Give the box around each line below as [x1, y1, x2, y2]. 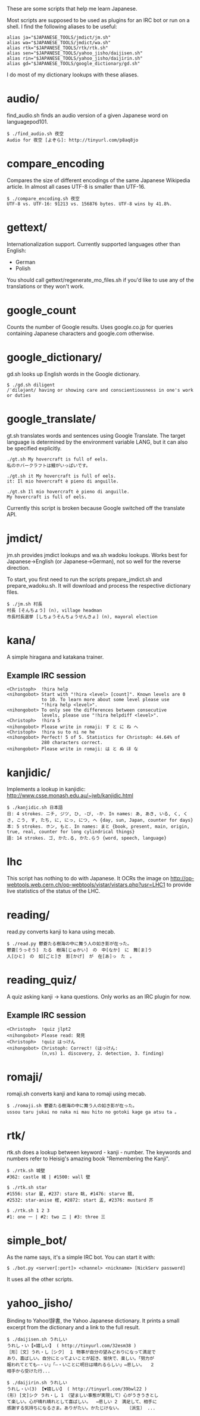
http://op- [170, 875, 195, 882]
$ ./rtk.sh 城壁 [7, 1168, 45, 1174]
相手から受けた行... [7, 1368, 51, 1374]
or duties [7, 392, 32, 398]
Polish [15, 265, 31, 272]
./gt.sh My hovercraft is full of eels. [7, 456, 109, 462]
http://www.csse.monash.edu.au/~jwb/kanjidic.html [7, 792, 133, 799]
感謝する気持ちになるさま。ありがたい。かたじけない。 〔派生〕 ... [7, 1405, 156, 1411]
